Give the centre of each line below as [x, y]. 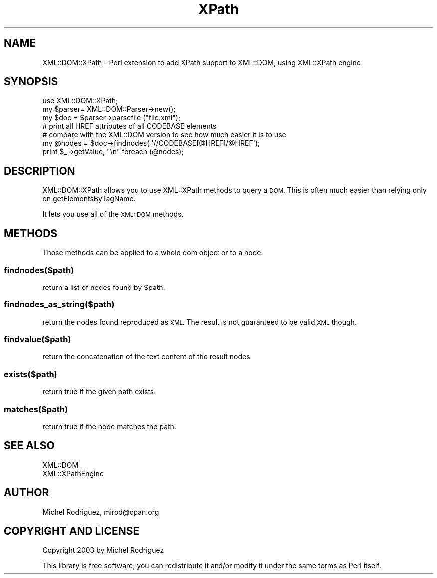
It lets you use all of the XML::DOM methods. [113, 214]
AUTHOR [27, 493]
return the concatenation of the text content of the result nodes [146, 357]
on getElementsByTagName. [89, 199]
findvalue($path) [38, 339]
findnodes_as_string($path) [59, 305]
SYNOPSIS [31, 82]
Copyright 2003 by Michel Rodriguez [103, 550]
